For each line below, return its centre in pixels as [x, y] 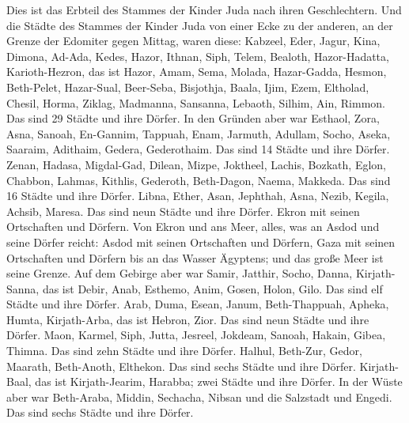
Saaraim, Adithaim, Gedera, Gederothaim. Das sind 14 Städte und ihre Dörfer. [198, 149]
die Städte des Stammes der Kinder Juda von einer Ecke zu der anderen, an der [200, 25]
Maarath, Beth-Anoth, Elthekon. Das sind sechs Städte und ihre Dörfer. [181, 366]
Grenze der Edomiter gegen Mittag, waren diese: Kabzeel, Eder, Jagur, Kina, [193, 41]
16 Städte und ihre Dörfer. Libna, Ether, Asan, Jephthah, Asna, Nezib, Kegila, [198, 196]
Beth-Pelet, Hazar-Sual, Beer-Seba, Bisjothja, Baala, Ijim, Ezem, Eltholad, [188, 87]
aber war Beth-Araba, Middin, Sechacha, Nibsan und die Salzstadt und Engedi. [199, 397]
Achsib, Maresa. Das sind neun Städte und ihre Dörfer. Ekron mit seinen [183, 211]
